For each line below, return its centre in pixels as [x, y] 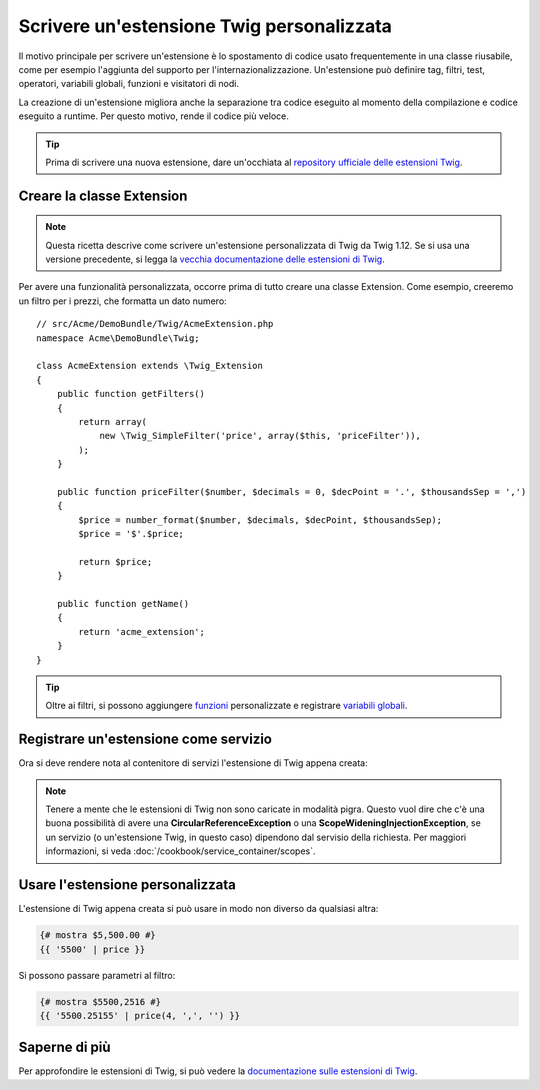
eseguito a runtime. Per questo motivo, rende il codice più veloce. [153, 116]
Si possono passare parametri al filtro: [97, 975]
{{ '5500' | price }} [92, 949]
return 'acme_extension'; [141, 631]
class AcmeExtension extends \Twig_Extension [150, 366]
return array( [113, 421]
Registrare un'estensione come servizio [145, 739]
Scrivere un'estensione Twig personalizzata [205, 26]
